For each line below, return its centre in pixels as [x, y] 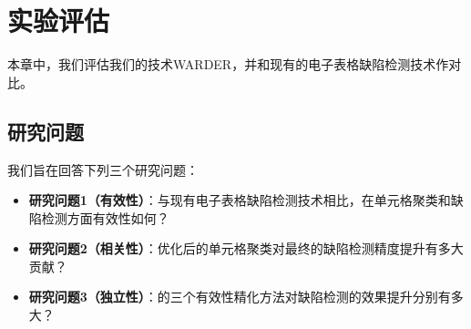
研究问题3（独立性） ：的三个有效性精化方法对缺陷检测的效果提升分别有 [240, 297]
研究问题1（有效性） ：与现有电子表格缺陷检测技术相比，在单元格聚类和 [240, 200]
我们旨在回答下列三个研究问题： [103, 169]
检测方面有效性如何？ [105, 217]
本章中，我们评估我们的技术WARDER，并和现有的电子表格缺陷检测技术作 [228, 64]
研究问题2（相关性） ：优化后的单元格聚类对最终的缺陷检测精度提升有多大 [246, 248]
